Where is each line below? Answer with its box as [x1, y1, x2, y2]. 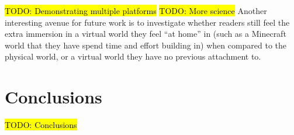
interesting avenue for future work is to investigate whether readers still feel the [5, 16, 290, 28]
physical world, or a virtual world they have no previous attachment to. [5, 50, 261, 63]
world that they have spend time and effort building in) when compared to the [5, 39, 287, 51]
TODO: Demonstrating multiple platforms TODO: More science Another [5, 5, 267, 16]
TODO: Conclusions [5, 119, 77, 131]
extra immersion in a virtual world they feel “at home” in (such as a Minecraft [5, 27, 286, 40]
